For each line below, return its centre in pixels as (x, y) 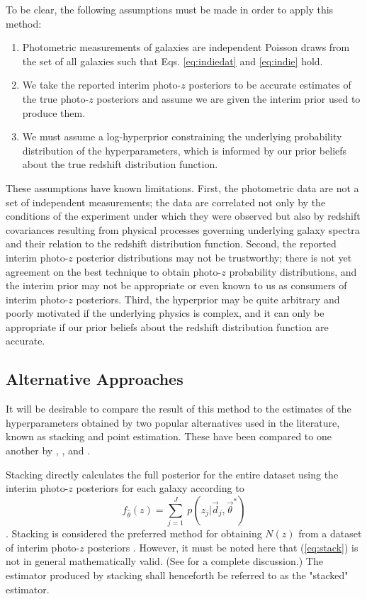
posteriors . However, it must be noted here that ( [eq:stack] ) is (223, 547)
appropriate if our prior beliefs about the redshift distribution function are (167, 326)
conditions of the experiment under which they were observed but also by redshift (183, 216)
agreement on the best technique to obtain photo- (114, 271)
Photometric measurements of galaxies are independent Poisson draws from (186, 47)
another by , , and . (48, 450)
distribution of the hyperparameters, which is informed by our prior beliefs (185, 150)
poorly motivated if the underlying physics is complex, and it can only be (165, 313)
